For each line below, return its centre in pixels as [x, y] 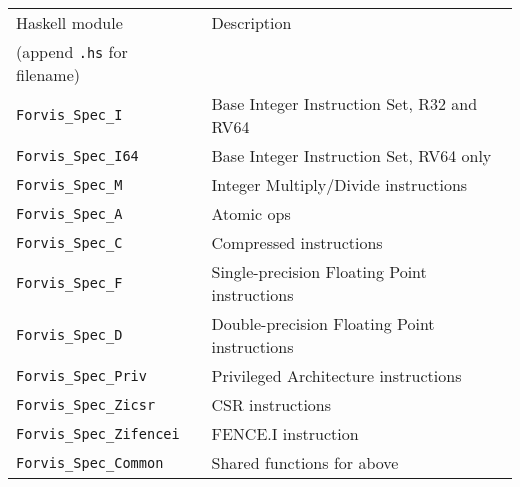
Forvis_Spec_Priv [81, 375]
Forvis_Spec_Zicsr [86, 404]
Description [251, 22]
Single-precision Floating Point [319, 271]
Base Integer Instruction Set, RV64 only [351, 155]
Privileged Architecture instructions [336, 375]
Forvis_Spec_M [69, 184]
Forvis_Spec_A [69, 213]
